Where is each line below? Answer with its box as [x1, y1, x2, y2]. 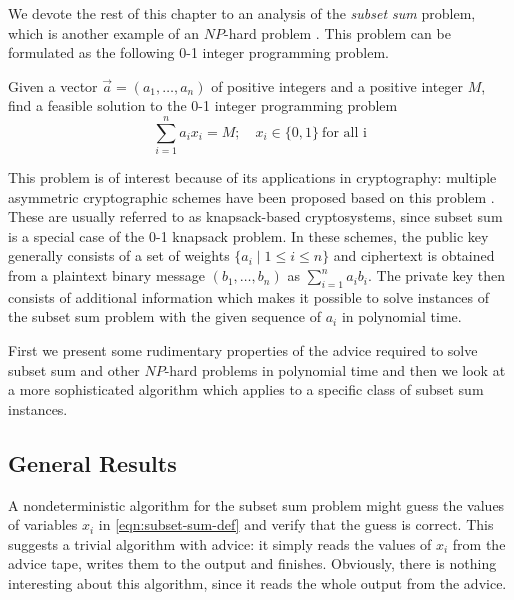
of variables [8, 514, 78, 535]
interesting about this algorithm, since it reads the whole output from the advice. [8, 573, 507, 593]
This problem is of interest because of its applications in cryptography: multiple [8, 167, 497, 188]
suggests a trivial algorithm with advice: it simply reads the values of [8, 533, 432, 554]
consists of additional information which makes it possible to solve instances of [8, 286, 489, 307]
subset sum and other [8, 359, 140, 380]
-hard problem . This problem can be [223, 22, 451, 43]
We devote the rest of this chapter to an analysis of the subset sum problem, [8, 3, 476, 23]
